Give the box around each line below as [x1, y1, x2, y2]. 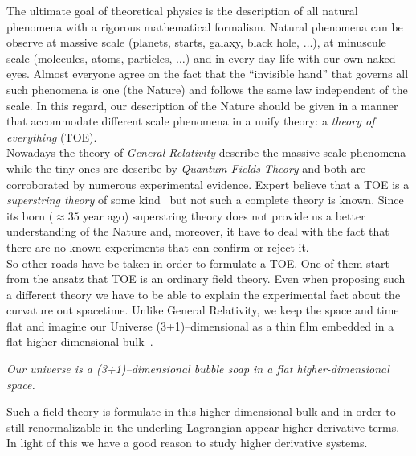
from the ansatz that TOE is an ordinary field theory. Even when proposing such [6, 270, 406, 287]
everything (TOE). [6, 128, 97, 145]
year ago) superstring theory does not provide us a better [83, 207, 365, 224]
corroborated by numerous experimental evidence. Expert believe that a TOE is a [6, 175, 410, 192]
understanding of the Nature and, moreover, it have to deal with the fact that [6, 223, 389, 240]
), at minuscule [312, 34, 386, 51]
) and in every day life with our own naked [185, 49, 396, 66]
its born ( [6, 207, 54, 224]
